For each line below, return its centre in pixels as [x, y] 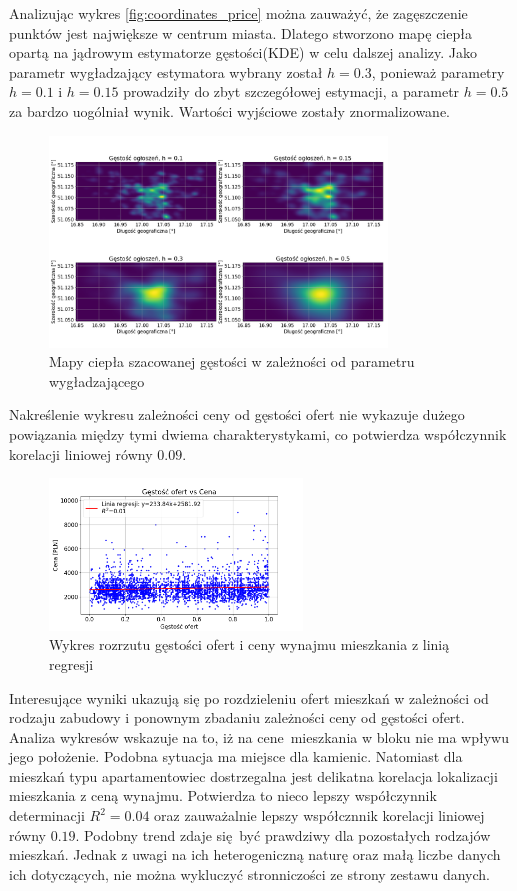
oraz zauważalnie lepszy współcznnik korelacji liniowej [319, 815]
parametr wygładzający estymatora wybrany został [166, 71]
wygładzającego [97, 380]
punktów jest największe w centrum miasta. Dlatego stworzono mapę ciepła [240, 32]
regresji [71, 663]
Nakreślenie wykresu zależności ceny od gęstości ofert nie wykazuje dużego [237, 414]
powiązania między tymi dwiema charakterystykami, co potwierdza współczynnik [258, 433]
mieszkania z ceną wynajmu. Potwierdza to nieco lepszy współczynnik [223, 795]
